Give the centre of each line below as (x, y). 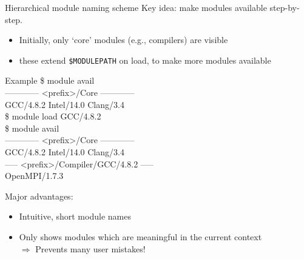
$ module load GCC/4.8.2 (53, 116)
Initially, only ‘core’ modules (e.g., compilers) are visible (123, 40)
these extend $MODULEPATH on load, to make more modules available (145, 60)
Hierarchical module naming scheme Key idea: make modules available (136, 7)
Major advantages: (39, 196)
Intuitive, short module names (75, 216)
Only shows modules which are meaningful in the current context (140, 236)
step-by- (285, 7)
